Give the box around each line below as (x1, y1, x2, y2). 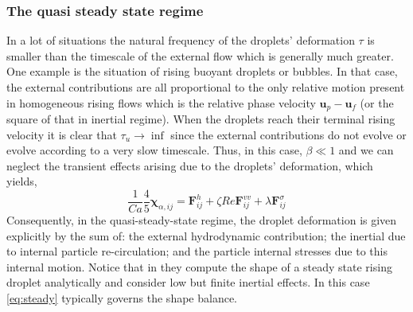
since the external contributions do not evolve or (170, 126, 407, 142)
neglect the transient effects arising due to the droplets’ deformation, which (6, 157, 373, 174)
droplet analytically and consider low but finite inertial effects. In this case (6, 274, 370, 291)
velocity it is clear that (6, 126, 117, 142)
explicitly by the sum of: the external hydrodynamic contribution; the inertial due (6, 227, 406, 244)
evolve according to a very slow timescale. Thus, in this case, (6, 142, 302, 158)
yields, (6, 173, 37, 189)
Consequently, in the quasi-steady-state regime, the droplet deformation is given (6, 212, 397, 228)
